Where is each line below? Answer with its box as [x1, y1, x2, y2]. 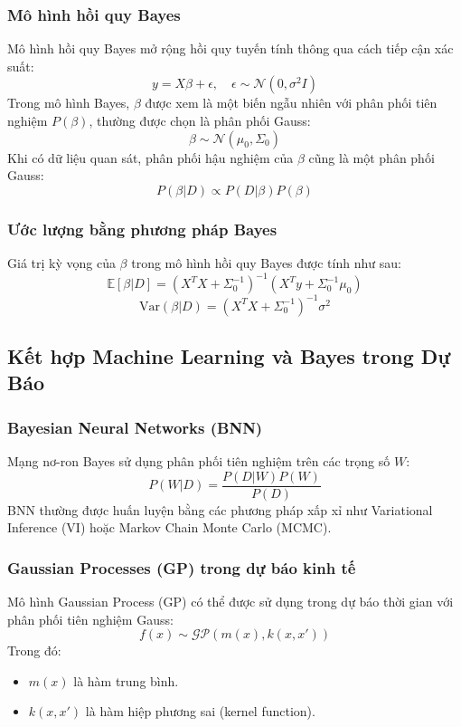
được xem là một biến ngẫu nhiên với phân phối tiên [145, 93, 437, 112]
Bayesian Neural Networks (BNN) [7, 416, 263, 438]
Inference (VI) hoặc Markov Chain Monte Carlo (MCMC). [7, 518, 332, 537]
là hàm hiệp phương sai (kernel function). [85, 702, 315, 721]
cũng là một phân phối [308, 148, 435, 167]
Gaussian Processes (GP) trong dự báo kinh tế [7, 556, 356, 579]
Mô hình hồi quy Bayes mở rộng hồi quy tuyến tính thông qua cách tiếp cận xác [7, 39, 454, 58]
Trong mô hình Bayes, [7, 93, 130, 112]
